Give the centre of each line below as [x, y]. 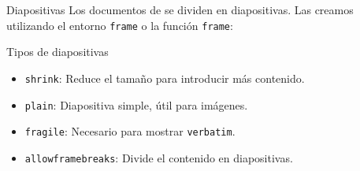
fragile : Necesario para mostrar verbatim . [130, 131]
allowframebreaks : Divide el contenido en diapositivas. [159, 157]
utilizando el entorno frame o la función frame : [120, 25]
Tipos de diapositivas [58, 52]
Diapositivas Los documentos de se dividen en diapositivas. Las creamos [180, 9]
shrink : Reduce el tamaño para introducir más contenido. [165, 78]
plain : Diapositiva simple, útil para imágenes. [136, 104]
